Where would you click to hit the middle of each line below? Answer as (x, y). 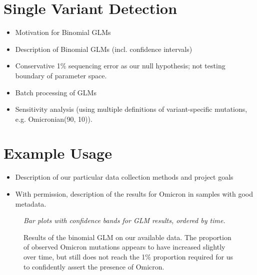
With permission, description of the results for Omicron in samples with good (134, 194)
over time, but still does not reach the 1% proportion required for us (128, 256)
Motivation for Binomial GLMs (63, 32)
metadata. (31, 203)
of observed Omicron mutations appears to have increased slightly (124, 247)
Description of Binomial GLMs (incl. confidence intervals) (104, 49)
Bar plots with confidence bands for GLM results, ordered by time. (124, 220)
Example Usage (58, 153)
